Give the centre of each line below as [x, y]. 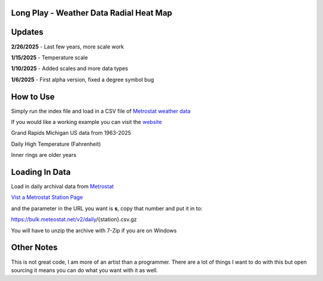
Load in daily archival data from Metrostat [63, 186]
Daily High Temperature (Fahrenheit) [56, 144]
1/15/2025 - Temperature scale [49, 58]
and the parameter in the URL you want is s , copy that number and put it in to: [107, 208]
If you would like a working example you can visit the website [86, 122]
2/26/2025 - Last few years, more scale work [68, 46]
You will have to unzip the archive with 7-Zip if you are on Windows [94, 230]
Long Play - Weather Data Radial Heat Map [92, 13]
